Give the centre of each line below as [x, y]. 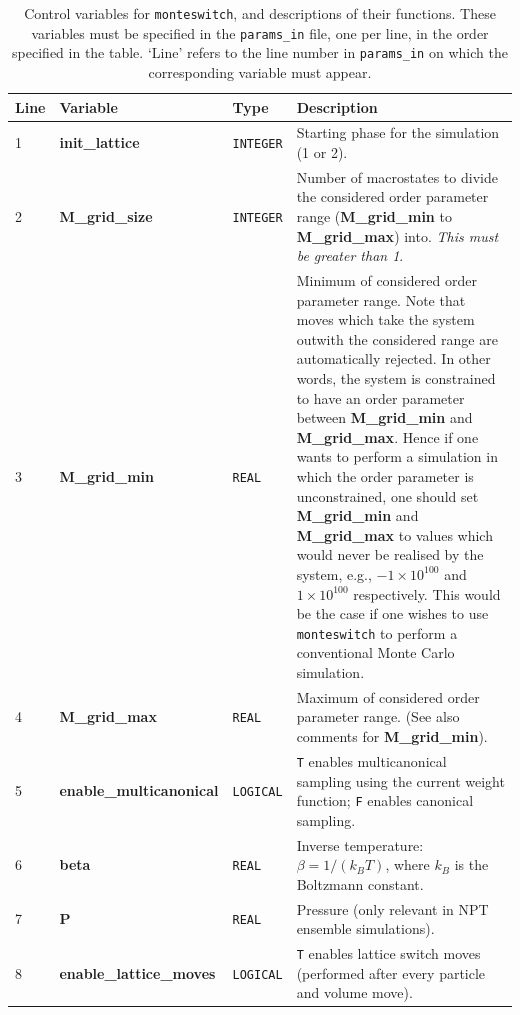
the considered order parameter [392, 196]
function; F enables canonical [385, 800]
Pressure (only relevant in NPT [392, 908]
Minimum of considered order [386, 280]
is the [471, 864]
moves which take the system [385, 319]
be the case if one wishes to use [392, 613]
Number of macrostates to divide [397, 176]
